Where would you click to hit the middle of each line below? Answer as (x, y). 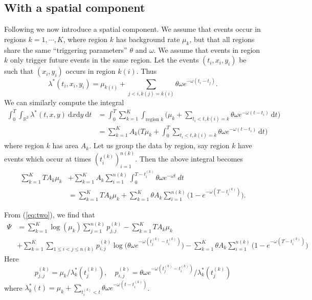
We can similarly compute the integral (64, 102)
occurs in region (91, 71)
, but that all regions (222, 39)
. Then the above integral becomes (189, 159)
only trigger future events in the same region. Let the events (104, 60)
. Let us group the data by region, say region (159, 145)
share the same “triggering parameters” (66, 49)
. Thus (147, 71)
